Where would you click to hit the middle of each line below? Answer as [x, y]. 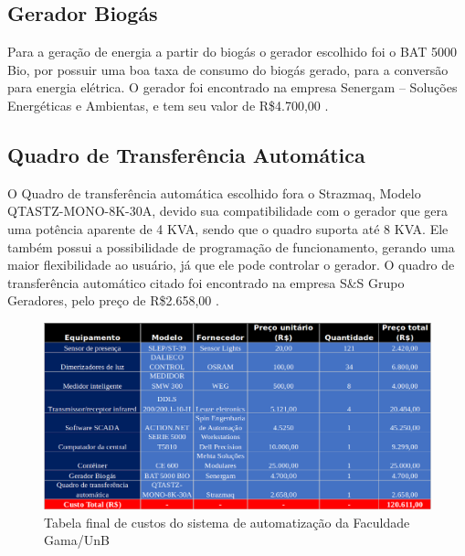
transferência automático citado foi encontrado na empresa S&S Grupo [206, 282]
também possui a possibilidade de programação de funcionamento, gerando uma [231, 246]
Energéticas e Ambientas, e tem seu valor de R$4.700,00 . [168, 105]
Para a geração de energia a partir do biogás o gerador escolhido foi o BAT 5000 [232, 52]
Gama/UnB [77, 540]
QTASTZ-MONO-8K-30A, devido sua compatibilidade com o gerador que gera [228, 211]
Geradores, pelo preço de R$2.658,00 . [113, 300]
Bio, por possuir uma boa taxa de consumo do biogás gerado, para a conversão [228, 69]
